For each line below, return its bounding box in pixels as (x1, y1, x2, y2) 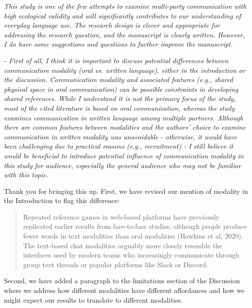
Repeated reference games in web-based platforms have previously (23, 211, 219, 222)
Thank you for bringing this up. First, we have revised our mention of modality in (4, 186, 248, 196)
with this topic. (4, 170, 49, 180)
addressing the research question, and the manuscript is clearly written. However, (4, 29, 245, 39)
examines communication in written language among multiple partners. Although (4, 112, 243, 122)
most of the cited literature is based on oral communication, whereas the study (4, 103, 235, 113)
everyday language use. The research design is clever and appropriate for (4, 20, 220, 30)
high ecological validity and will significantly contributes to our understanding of (4, 10, 241, 20)
